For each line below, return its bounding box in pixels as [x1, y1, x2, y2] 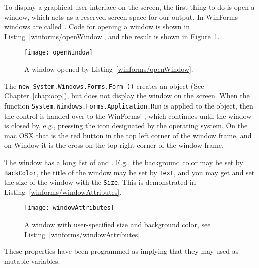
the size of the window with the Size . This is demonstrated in [4, 177, 196, 187]
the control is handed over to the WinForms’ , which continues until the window [4, 110, 252, 121]
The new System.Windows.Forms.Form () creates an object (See [4, 80, 204, 91]
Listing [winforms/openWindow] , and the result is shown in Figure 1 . [4, 31, 220, 41]
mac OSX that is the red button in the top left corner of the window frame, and [4, 130, 252, 140]
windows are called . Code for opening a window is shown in [4, 21, 190, 32]
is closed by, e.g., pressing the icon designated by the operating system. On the [4, 120, 248, 131]
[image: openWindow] [24, 49, 93, 57]
